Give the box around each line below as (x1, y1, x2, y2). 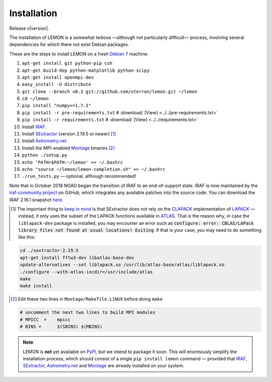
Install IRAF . (22, 124, 46, 130)
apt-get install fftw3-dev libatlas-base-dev (20, 255, 134, 260)
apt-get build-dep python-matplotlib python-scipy (22, 67, 150, 73)
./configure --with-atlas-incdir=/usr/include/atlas (20, 269, 153, 275)
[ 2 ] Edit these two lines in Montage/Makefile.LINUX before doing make (11, 296, 163, 302)
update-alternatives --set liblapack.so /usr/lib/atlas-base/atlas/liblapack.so (20, 262, 225, 268)
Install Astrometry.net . (22, 138, 68, 144)
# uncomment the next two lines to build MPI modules (20, 310, 156, 315)
